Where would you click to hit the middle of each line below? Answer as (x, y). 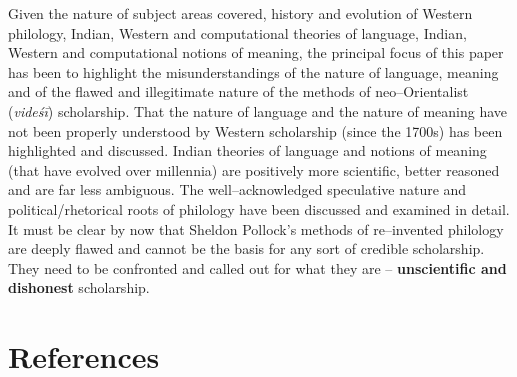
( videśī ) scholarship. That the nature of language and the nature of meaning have (257, 110)
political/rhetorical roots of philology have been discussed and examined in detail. (259, 208)
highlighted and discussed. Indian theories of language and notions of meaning (247, 150)
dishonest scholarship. (79, 287)
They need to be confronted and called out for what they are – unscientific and (257, 267)
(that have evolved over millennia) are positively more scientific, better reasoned (254, 169)
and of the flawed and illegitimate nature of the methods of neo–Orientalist (238, 91)
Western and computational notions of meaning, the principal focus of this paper (256, 52)
